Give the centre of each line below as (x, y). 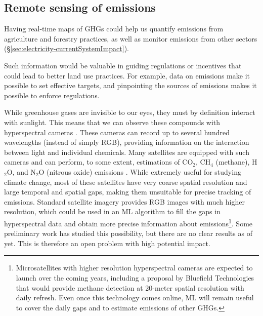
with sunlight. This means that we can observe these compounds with (112, 122)
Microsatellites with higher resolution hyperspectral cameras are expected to (134, 268)
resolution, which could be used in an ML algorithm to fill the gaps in (112, 211)
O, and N (21, 171)
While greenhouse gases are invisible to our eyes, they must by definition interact (130, 112)
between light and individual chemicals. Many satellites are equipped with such (127, 152)
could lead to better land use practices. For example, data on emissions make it (127, 75)
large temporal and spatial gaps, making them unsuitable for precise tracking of (128, 192)
